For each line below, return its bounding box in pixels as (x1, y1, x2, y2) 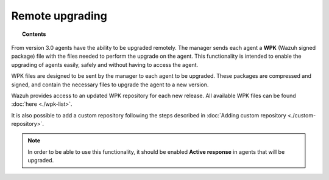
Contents (22, 30, 46, 38)
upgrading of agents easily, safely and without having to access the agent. (11, 61, 199, 68)
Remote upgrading (11, 9, 108, 22)
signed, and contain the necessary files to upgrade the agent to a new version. (11, 81, 209, 88)
